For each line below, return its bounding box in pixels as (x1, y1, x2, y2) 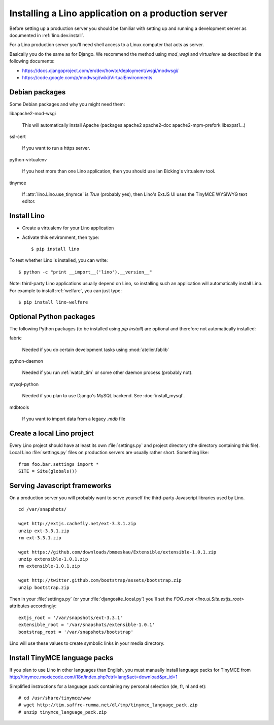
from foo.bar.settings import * (18, 461, 99, 467)
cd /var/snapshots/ (18, 506, 67, 512)
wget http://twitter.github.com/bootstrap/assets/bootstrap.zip (18, 577, 182, 583)
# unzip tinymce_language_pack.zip (18, 709, 107, 715)
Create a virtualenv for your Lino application (22, 225, 114, 231)
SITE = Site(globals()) (18, 468, 78, 474)
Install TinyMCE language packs (9, 653, 114, 662)
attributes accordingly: (9, 603, 57, 609)
